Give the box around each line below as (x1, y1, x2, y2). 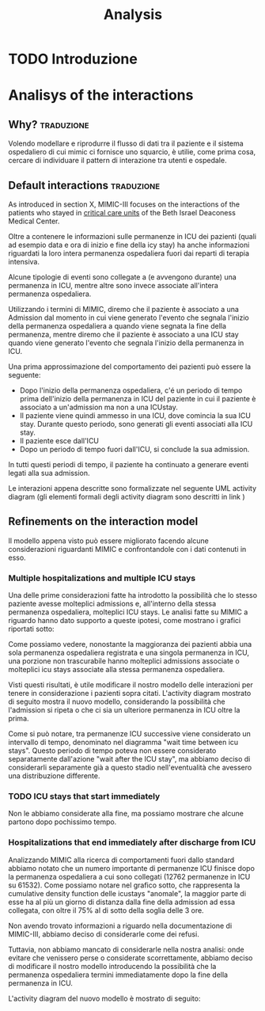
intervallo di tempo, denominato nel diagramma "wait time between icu (8, 738, 239, 747)
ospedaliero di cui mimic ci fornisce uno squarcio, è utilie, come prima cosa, (8, 147, 256, 157)
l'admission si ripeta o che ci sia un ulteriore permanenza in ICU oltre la (8, 705, 240, 715)
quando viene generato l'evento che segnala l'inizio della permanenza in (8, 338, 244, 348)
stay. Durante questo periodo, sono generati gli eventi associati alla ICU (19, 420, 253, 428)
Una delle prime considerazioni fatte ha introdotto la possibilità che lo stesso (8, 591, 258, 600)
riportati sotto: (8, 624, 55, 634)
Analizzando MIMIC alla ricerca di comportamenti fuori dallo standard (8, 855, 235, 865)
